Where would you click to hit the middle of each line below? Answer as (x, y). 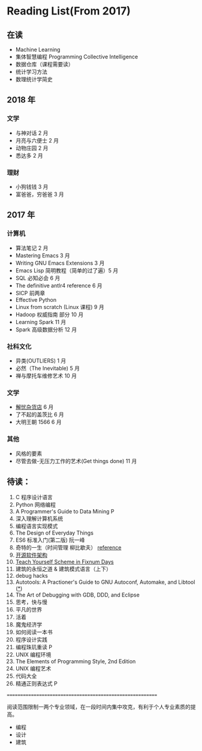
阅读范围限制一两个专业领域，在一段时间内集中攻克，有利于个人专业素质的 (99, 707)
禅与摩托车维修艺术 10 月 (46, 375)
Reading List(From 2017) (69, 11)
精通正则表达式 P (36, 684)
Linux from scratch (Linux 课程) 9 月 (60, 307)
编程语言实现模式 (37, 526)
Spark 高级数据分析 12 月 (46, 330)
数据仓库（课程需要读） (44, 64)
